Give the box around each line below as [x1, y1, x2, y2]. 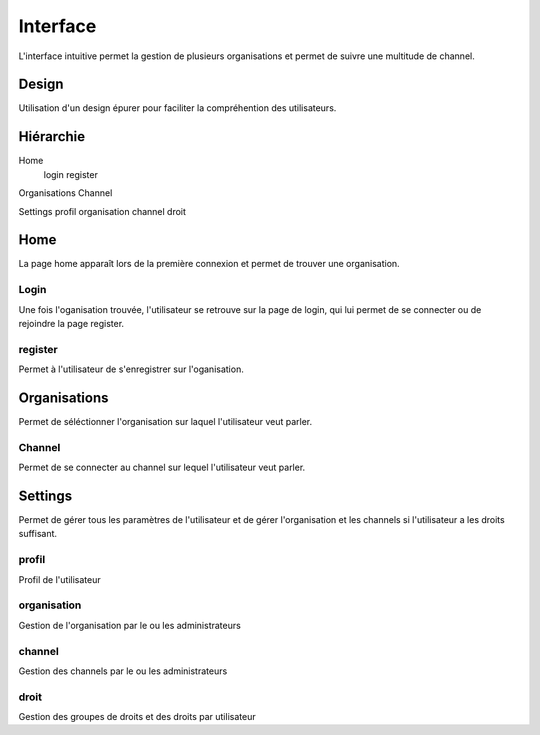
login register [43, 168, 99, 180]
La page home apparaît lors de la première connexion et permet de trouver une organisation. [18, 258, 400, 270]
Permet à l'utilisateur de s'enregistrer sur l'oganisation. [18, 363, 244, 375]
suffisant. [18, 528, 58, 540]
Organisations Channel [18, 187, 113, 199]
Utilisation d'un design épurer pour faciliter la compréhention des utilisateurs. [18, 102, 337, 114]
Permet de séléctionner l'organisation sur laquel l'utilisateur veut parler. [18, 416, 313, 428]
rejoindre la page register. [18, 317, 125, 329]
